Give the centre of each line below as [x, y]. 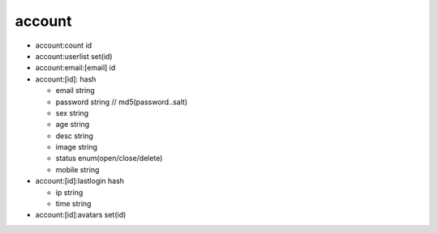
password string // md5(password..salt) [122, 102]
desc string [74, 136]
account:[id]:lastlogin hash [80, 181]
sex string [72, 112]
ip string [69, 192]
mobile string [77, 169]
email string [75, 91]
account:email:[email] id [75, 68]
